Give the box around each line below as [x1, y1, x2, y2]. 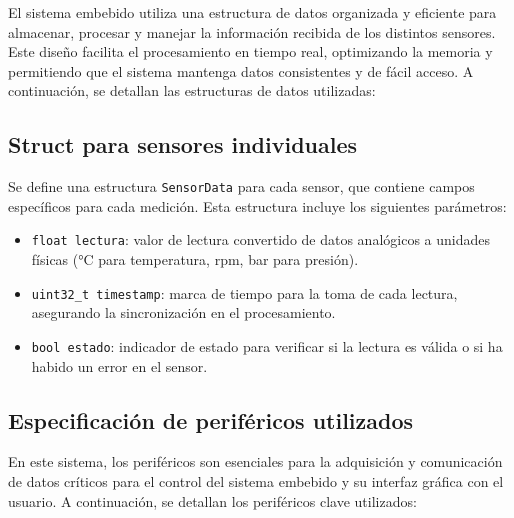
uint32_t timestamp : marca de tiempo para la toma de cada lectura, [31, 282, 458, 303]
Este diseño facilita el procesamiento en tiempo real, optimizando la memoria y [8, 41, 493, 62]
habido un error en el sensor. [31, 355, 208, 376]
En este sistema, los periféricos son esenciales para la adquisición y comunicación [8, 451, 503, 472]
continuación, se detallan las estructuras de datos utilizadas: [8, 80, 376, 101]
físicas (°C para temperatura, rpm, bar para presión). [31, 249, 359, 270]
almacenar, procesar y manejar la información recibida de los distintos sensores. [8, 21, 496, 42]
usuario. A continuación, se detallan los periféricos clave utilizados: [8, 490, 417, 511]
